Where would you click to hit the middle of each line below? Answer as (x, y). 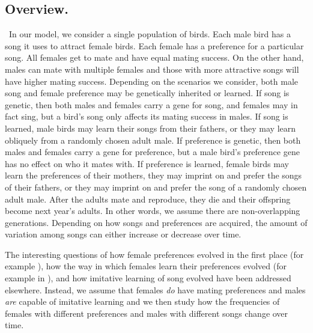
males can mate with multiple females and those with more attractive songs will (152, 69)
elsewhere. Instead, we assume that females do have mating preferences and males (155, 289)
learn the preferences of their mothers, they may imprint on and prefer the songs (153, 175)
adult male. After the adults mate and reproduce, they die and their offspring (148, 199)
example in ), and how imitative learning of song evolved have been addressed (148, 278)
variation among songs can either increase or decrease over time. (123, 234)
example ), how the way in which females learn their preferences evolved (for (146, 266)
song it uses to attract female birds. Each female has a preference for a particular (154, 45)
